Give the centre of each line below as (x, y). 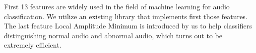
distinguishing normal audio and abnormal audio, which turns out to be (113, 35)
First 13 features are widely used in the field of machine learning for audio (117, 6)
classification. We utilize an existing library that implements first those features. (126, 16)
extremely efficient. (33, 45)
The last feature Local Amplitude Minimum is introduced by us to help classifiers (128, 26)
